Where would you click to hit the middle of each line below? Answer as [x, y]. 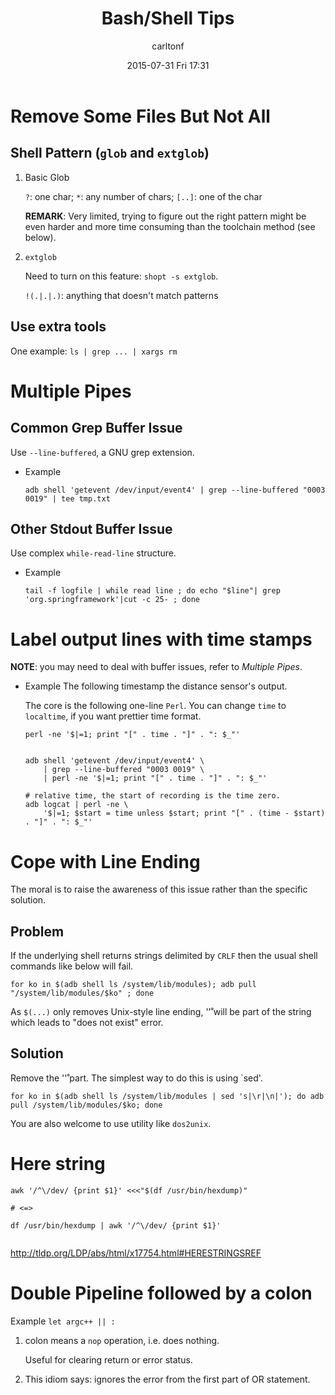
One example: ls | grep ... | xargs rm [94, 351]
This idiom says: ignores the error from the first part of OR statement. [167, 1379]
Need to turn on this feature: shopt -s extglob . [121, 276]
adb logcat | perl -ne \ [76, 805]
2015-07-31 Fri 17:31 [168, 65]
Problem [37, 931]
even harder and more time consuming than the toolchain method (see [170, 226]
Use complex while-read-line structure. [93, 553]
